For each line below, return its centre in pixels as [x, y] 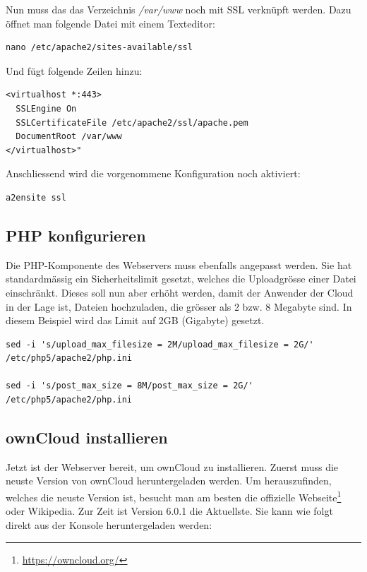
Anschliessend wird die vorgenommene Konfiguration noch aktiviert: [153, 173]
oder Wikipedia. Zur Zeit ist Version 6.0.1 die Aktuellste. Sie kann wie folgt [169, 511]
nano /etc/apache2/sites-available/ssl [99, 48]
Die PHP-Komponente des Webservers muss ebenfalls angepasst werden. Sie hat [179, 264]
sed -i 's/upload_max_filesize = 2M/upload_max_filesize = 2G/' [160, 344]
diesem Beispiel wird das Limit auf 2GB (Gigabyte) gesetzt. [135, 320]
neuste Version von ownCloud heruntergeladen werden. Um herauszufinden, [169, 481]
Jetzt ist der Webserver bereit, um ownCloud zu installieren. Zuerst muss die [172, 466]
